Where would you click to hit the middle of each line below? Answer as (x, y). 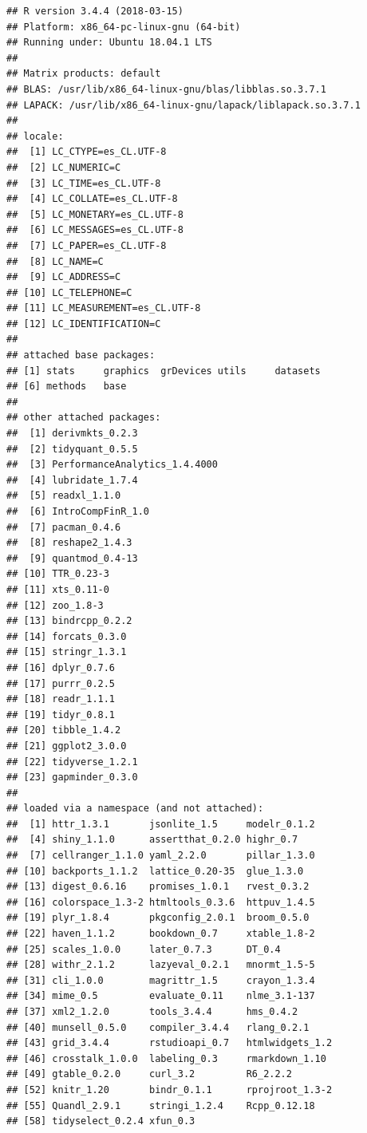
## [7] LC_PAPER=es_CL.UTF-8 (87, 245)
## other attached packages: (84, 418)
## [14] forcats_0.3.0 (67, 636)
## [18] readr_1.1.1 (61, 699)
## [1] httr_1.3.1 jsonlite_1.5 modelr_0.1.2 (161, 824)
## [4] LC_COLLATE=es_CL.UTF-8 (92, 199)
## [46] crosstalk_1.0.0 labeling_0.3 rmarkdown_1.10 (166, 1058)
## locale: (35, 136)
